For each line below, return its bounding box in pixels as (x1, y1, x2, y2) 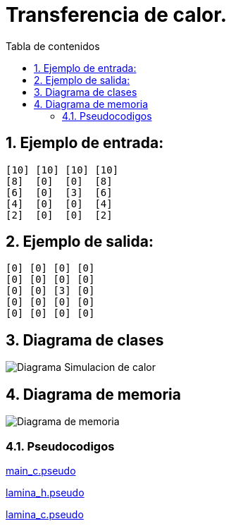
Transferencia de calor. (6, 3, 227, 27)
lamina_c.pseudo (6, 508, 84, 520)
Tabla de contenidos (6, 39, 100, 52)
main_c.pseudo (6, 464, 76, 477)
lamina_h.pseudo (6, 486, 85, 499)
